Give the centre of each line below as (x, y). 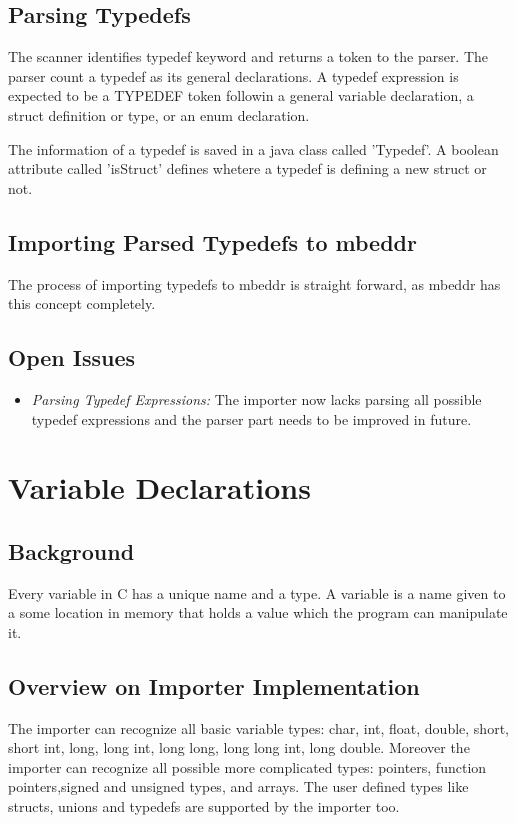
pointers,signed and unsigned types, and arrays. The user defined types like (238, 786)
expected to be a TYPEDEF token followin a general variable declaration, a (241, 95)
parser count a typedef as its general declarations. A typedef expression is (233, 75)
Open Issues (72, 357)
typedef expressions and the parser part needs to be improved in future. (251, 418)
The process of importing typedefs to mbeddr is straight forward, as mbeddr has (254, 283)
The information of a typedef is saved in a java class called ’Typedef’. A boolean (253, 148)
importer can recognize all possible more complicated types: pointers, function (247, 766)
